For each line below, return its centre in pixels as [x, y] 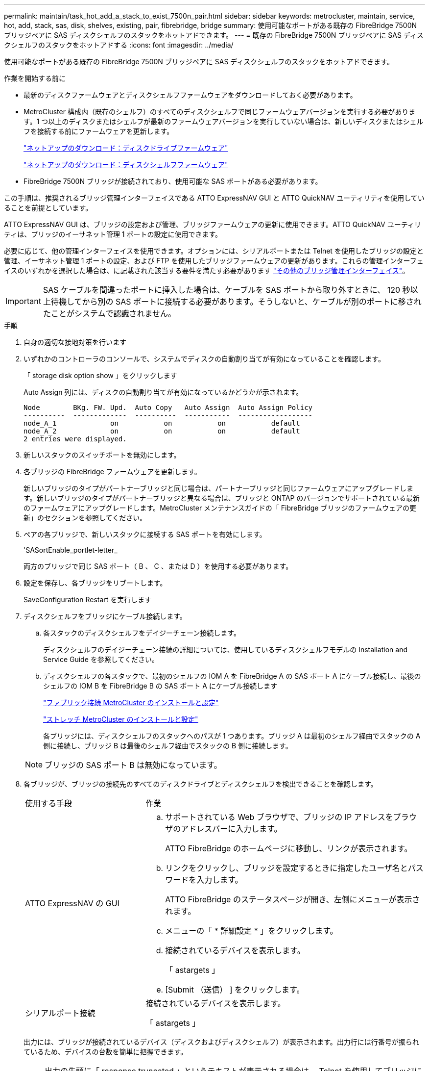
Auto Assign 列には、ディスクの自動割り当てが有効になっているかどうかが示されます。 [163, 392]
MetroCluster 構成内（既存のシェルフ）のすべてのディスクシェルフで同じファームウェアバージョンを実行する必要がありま [220, 112]
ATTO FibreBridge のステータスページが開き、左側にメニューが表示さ [293, 899]
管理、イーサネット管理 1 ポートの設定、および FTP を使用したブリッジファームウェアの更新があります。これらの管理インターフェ [214, 261]
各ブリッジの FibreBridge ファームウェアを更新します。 [112, 472]
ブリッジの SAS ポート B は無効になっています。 [133, 765]
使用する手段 [49, 803]
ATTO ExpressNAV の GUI [72, 903]
